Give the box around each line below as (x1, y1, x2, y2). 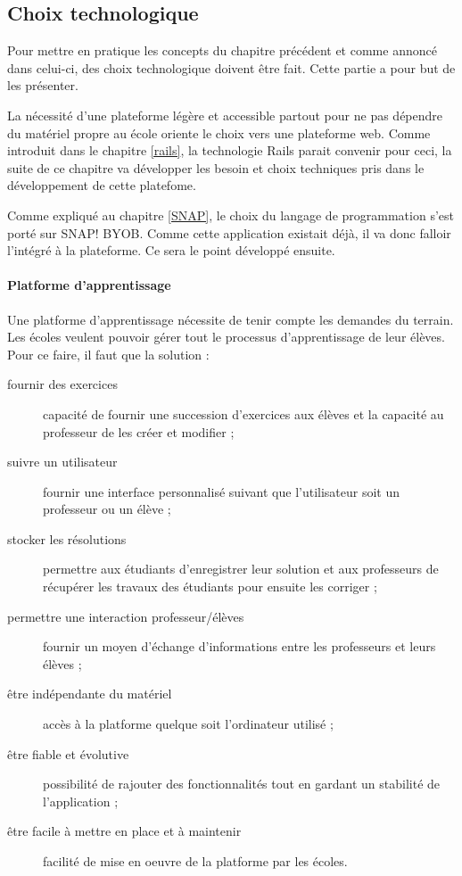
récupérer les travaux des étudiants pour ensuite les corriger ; (43, 577, 377, 596)
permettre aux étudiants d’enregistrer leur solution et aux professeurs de (43, 559, 439, 578)
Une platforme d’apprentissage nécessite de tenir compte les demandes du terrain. (7, 310, 454, 328)
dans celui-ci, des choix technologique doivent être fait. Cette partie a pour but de (7, 58, 456, 77)
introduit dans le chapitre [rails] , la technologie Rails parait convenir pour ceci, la (7, 141, 452, 160)
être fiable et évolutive (7, 744, 129, 763)
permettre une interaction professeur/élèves (7, 607, 244, 625)
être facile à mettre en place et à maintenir (7, 822, 242, 840)
